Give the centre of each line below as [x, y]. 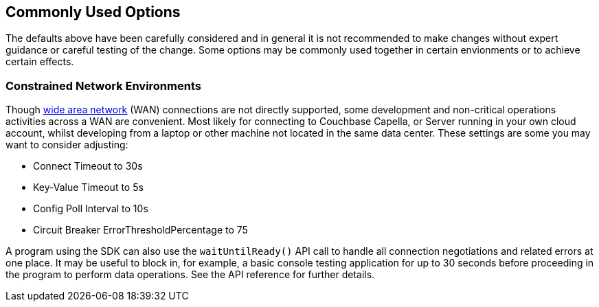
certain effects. [40, 62]
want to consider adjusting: [67, 145]
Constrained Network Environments [103, 86]
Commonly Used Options [93, 12]
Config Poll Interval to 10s [91, 209]
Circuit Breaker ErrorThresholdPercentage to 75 [140, 230]
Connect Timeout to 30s [88, 166]
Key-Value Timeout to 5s [88, 187]
